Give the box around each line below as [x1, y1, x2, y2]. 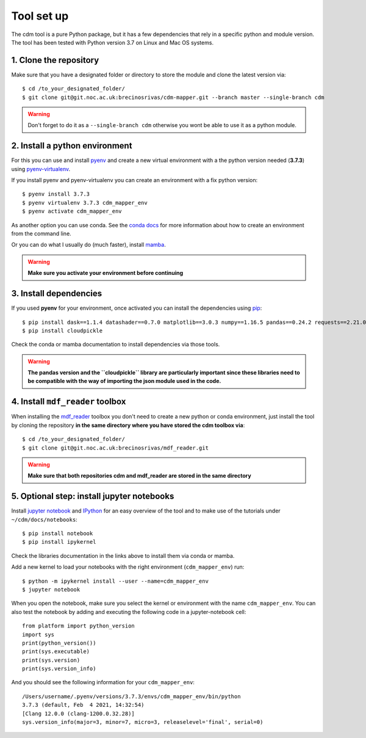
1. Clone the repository [11, 55, 99, 65]
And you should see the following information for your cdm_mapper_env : [11, 679, 195, 686]
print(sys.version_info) [22, 665, 96, 672]
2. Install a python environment [11, 141, 132, 151]
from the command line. [11, 230, 71, 238]
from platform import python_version [22, 623, 135, 629]
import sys [22, 631, 55, 638]
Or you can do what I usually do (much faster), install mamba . [11, 241, 166, 249]
